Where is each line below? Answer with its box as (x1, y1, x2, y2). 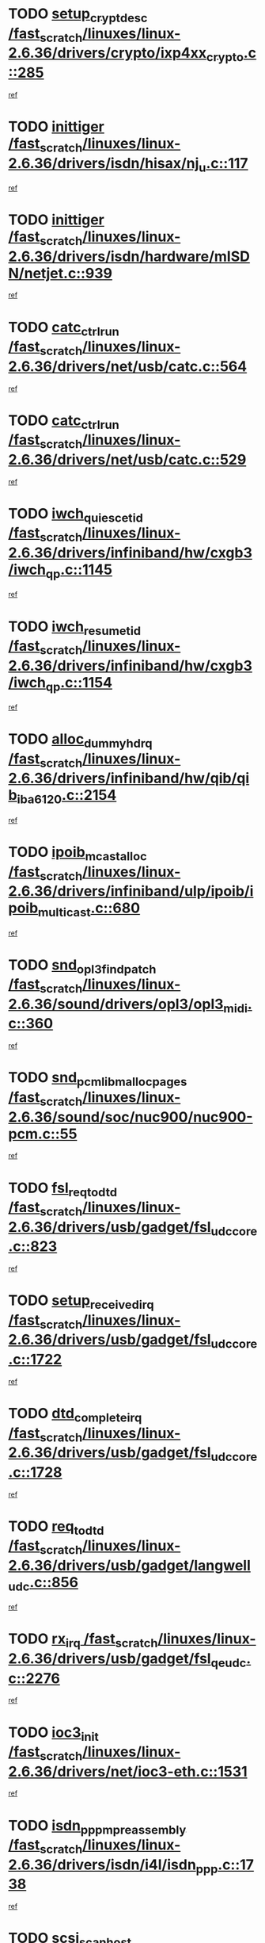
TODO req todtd (8, 1517, 104, 1538)
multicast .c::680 (38, 899, 141, 920)
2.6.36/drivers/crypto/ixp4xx (8, 44, 207, 62)
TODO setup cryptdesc (8, 5, 148, 25)
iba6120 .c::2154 (17, 786, 117, 807)
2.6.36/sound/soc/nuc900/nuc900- (8, 1107, 253, 1126)
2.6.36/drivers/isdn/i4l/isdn (8, 1856, 196, 1873)
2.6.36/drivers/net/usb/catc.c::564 (8, 358, 248, 375)
